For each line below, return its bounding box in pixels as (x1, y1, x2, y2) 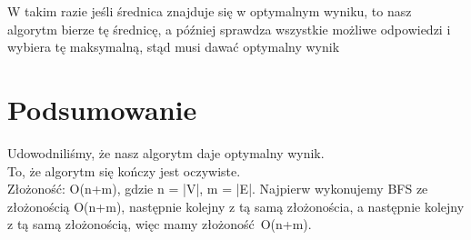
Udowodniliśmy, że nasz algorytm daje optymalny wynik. (7, 143, 325, 162)
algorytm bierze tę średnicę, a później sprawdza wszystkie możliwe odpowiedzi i (7, 19, 451, 38)
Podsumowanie (7, 90, 197, 127)
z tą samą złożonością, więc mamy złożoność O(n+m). (7, 215, 312, 234)
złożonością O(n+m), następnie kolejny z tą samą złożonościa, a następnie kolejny (7, 196, 465, 215)
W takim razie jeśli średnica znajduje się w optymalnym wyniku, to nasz (7, 2, 412, 20)
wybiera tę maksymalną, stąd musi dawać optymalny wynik (7, 37, 340, 56)
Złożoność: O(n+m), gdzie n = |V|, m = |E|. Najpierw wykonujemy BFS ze (7, 179, 428, 198)
